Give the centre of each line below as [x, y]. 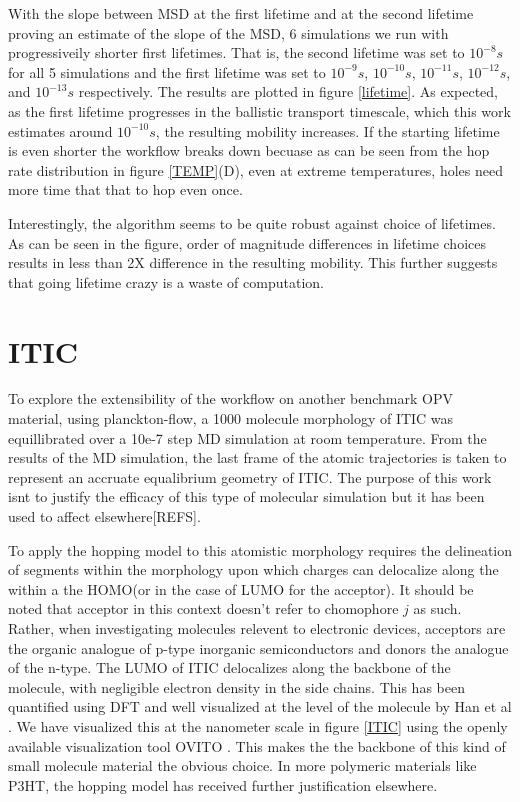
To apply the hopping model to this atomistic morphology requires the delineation [260, 549]
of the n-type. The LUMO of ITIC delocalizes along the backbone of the [229, 667]
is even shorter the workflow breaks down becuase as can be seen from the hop [249, 150]
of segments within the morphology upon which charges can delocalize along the [253, 569]
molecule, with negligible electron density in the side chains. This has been [236, 686]
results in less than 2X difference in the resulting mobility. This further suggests [253, 262]
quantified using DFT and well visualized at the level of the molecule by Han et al [260, 706]
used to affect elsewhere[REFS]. [104, 516]
